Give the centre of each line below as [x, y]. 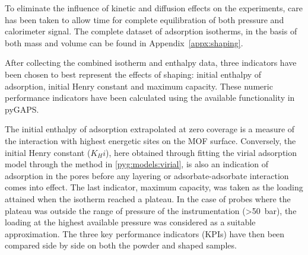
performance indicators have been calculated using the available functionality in [150, 98]
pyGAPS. [22, 109]
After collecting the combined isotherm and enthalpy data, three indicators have [151, 63]
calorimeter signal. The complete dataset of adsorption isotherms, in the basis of [151, 31]
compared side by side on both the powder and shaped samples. [121, 245]
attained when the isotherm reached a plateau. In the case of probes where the [148, 198]
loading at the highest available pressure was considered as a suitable [130, 222]
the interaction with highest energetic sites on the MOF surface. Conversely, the [150, 140]
